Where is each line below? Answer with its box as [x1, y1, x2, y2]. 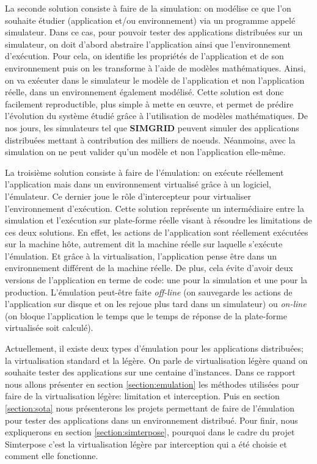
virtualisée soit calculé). [5, 321, 93, 334]
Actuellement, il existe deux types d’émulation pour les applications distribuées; [5, 342, 304, 355]
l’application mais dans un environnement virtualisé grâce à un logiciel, [5, 178, 271, 190]
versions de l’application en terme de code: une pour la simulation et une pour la [5, 274, 308, 286]
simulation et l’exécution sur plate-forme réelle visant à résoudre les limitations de [5, 214, 312, 227]
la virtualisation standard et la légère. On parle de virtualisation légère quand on [5, 353, 308, 366]
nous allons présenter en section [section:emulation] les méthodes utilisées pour [5, 377, 299, 390]
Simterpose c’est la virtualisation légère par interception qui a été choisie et [5, 437, 287, 450]
